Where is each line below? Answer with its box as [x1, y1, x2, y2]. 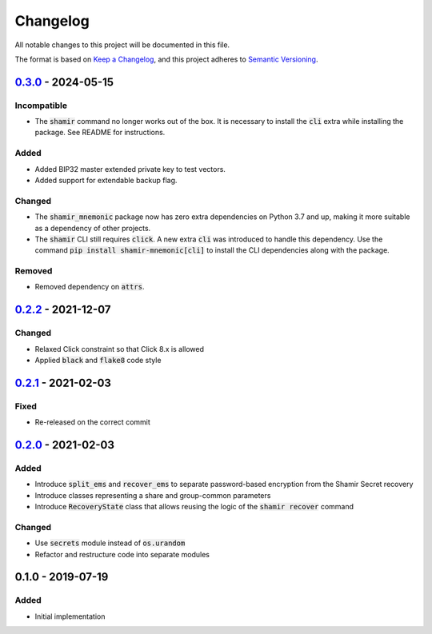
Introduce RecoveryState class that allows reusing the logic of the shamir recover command [34, 502, 354, 512]
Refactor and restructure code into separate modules [34, 549, 210, 559]
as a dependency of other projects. [34, 223, 151, 233]
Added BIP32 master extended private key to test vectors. [34, 164, 226, 173]
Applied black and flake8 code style [34, 356, 162, 365]
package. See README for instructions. [34, 128, 166, 138]
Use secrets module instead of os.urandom [34, 538, 186, 548]
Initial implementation [34, 612, 106, 621]
